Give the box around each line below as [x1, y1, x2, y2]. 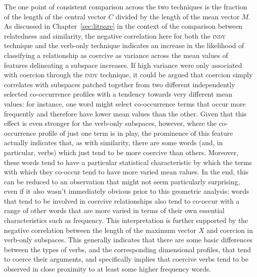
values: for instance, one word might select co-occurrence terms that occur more [4, 98, 246, 109]
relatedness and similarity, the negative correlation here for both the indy [4, 30, 226, 41]
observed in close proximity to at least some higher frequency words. [4, 264, 211, 274]
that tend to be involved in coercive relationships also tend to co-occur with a [4, 195, 240, 206]
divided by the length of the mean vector [115, 11, 240, 21]
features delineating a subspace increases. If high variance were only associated [4, 59, 242, 70]
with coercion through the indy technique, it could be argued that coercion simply [4, 69, 253, 80]
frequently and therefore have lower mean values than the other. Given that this [4, 108, 247, 118]
